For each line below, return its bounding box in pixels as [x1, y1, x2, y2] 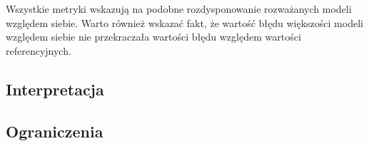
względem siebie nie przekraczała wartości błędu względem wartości [6, 29, 301, 44]
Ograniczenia [6, 120, 103, 142]
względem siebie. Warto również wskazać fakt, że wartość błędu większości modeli [6, 15, 363, 30]
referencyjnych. [6, 43, 71, 58]
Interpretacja [6, 78, 104, 100]
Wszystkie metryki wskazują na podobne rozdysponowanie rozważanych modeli [6, 1, 352, 16]
